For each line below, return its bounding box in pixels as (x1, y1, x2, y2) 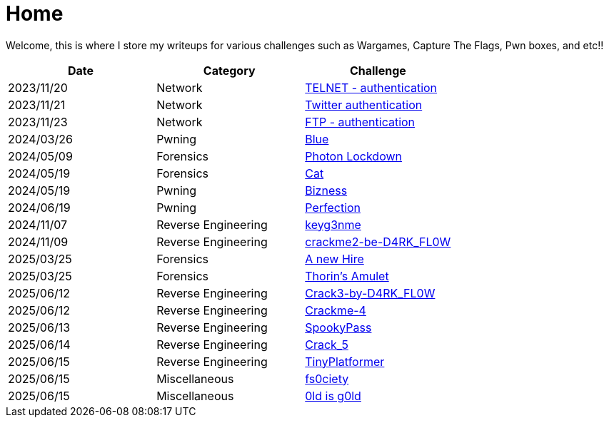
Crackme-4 (305, 302, 366, 317)
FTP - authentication (305, 114, 416, 129)
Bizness (305, 183, 348, 198)
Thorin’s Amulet (305, 268, 389, 283)
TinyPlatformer (305, 354, 385, 369)
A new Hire (305, 251, 364, 266)
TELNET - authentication (305, 80, 438, 95)
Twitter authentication (305, 97, 423, 112)
